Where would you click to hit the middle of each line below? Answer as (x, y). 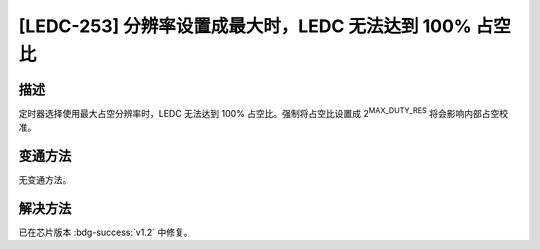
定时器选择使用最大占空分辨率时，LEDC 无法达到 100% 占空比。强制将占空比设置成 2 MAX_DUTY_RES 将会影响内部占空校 (263, 112)
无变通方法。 (45, 180)
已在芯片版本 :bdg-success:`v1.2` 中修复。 (105, 232)
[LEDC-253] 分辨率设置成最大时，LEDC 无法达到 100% (245, 26)
